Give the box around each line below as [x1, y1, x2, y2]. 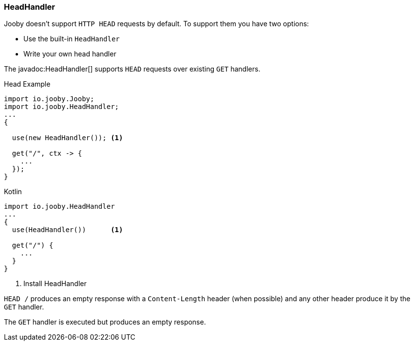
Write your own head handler [23, 50, 116, 58]
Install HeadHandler [23, 279, 87, 288]
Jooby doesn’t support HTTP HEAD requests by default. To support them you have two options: [4, 19, 309, 28]
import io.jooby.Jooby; [4, 95, 94, 103]
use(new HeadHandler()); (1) [12, 134, 123, 142]
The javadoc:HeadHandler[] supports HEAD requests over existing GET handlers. [4, 65, 261, 73]
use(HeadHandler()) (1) [12, 226, 123, 234]
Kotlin [4, 187, 22, 196]
